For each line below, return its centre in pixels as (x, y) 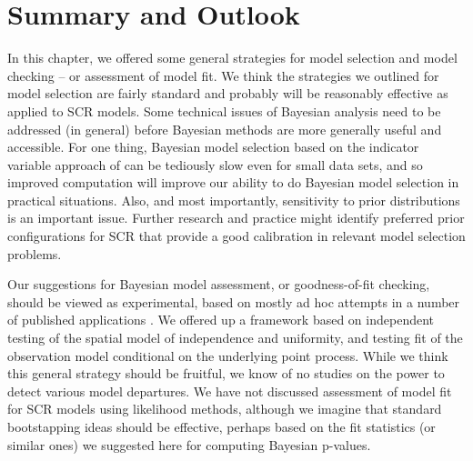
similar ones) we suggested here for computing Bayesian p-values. (189, 444)
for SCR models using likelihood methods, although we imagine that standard (225, 409)
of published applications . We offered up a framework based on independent (221, 320)
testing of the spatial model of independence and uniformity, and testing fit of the (235, 338)
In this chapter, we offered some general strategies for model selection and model (232, 58)
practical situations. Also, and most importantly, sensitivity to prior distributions (234, 200)
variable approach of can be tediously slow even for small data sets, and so (215, 164)
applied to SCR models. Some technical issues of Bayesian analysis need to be (224, 110)
